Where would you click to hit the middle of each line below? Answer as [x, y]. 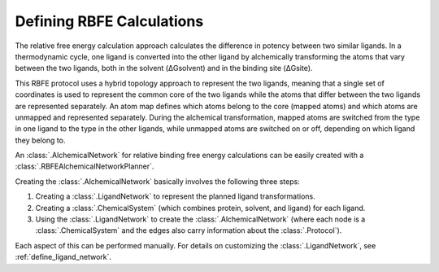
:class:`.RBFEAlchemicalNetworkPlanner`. [85, 166]
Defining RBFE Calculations [109, 21]
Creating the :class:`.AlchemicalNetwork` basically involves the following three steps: [157, 181]
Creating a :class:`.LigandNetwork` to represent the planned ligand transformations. [176, 196]
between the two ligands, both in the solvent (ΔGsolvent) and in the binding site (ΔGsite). [164, 68]
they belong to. [40, 140]
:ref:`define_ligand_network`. [63, 257]
